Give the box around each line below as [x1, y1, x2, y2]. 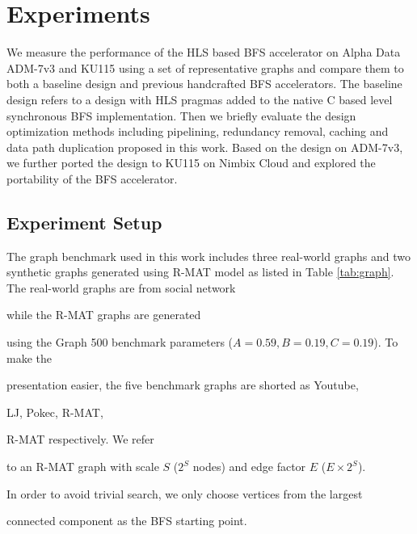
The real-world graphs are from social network [6, 279, 236, 296]
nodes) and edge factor [192, 458, 306, 475]
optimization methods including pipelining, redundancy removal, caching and [6, 123, 389, 140]
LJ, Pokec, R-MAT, [6, 403, 103, 420]
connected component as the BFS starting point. [6, 512, 247, 529]
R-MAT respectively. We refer [6, 431, 154, 448]
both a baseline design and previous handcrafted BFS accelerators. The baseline [6, 75, 402, 92]
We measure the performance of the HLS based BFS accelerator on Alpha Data [6, 44, 401, 61]
